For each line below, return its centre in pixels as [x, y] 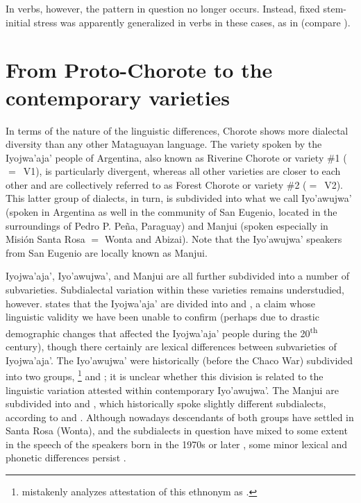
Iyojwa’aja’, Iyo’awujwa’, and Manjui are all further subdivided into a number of [177, 276]
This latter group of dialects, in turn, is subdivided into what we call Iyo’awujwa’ [179, 198]
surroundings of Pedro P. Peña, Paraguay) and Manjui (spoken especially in [167, 225]
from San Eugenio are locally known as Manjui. [107, 252]
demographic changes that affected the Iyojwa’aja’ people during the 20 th [162, 332]
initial [18, 22]
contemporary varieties [118, 97]
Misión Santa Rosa [45, 239]
